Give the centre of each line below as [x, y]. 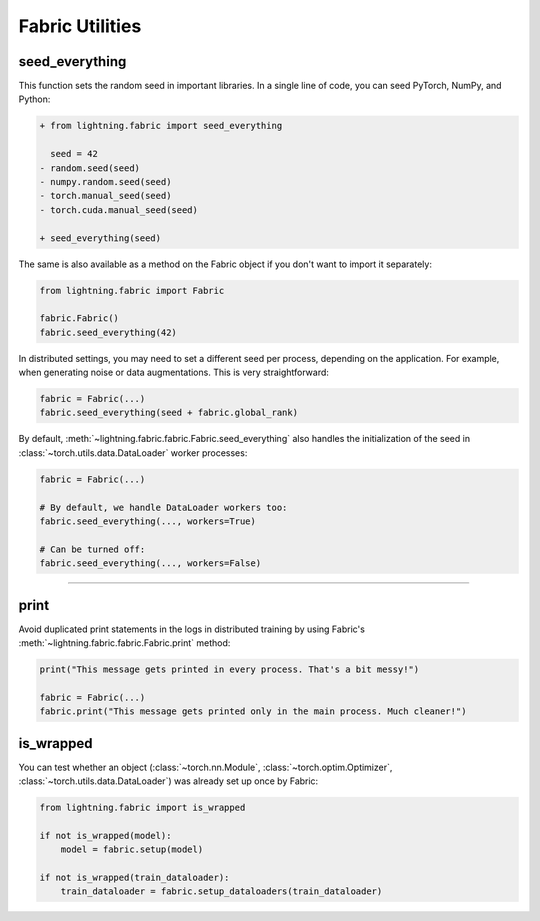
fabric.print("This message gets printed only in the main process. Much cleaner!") [253, 711]
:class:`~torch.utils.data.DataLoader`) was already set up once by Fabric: [168, 781]
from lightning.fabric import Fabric [132, 290]
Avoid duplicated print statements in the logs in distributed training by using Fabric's [191, 629]
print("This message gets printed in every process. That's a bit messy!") [229, 669]
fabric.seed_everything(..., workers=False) [150, 563]
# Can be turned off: [92, 549]
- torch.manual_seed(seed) [105, 196]
